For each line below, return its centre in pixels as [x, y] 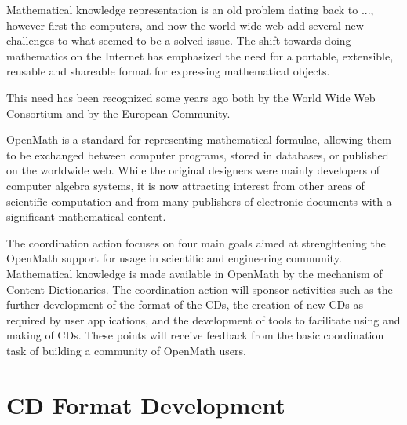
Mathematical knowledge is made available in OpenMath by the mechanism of [194, 273]
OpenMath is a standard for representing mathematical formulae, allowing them [199, 139]
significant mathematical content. [86, 216]
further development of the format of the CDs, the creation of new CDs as [185, 304]
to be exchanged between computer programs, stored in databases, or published [198, 154]
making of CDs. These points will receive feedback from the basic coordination [195, 335]
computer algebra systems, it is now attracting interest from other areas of [185, 185]
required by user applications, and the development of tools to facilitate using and [203, 319]
